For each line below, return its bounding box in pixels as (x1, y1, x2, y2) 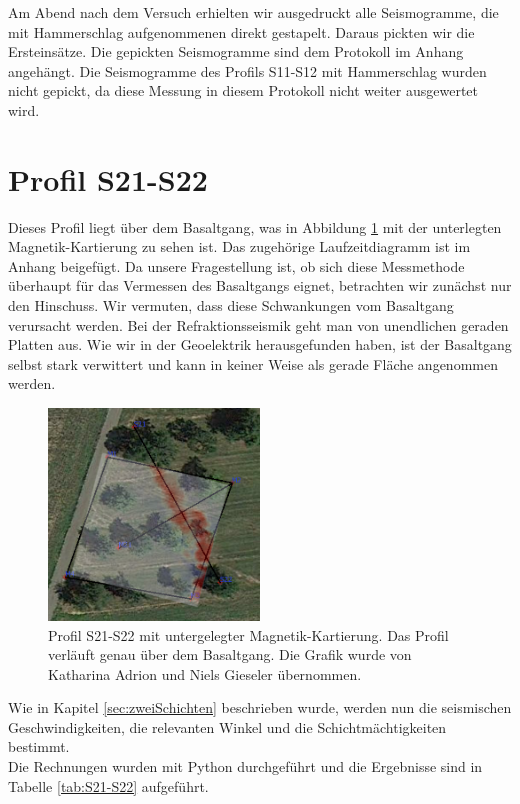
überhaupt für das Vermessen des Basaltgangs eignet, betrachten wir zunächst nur (8, 275, 512, 296)
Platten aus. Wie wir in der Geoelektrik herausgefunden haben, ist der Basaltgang (8, 334, 512, 355)
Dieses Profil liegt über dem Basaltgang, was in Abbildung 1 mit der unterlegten (8, 216, 502, 237)
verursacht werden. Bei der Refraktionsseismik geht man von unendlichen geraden (8, 314, 509, 335)
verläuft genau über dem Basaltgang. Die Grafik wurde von (48, 644, 412, 665)
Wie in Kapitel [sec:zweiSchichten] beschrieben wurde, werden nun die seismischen (8, 697, 512, 718)
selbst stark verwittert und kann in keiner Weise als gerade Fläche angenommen (8, 353, 498, 374)
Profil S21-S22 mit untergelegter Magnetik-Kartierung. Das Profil (48, 624, 449, 645)
